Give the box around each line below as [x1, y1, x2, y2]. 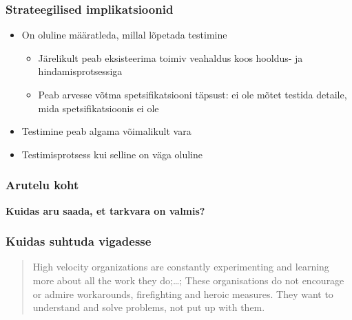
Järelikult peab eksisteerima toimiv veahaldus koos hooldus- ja [38, 50, 303, 65]
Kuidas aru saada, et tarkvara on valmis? [6, 203, 205, 217]
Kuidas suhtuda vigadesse [6, 233, 152, 250]
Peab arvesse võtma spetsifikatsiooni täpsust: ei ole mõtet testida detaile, [38, 87, 347, 101]
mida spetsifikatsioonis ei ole [38, 100, 159, 115]
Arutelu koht [6, 176, 79, 193]
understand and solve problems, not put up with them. [32, 300, 265, 314]
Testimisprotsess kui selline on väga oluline [21, 147, 203, 161]
